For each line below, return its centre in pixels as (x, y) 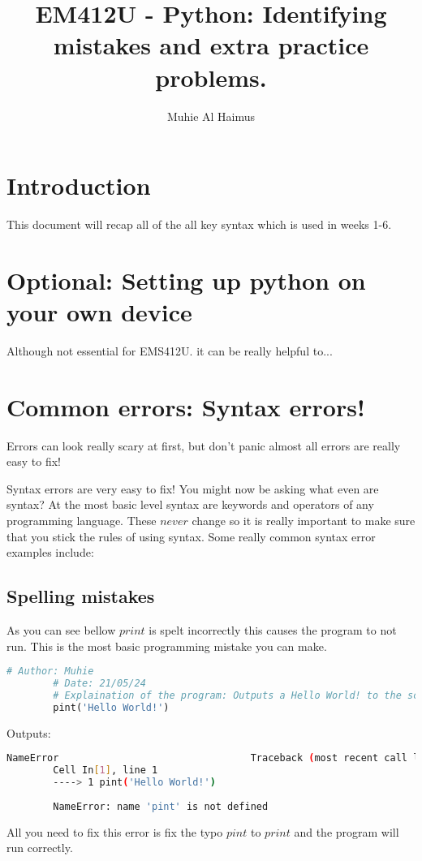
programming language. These (82, 521)
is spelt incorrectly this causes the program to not (273, 630)
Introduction (79, 185)
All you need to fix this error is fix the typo (115, 831)
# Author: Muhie (50, 672)
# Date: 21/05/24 (99, 684)
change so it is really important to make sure (304, 521)
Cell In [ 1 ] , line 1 (105, 771)
